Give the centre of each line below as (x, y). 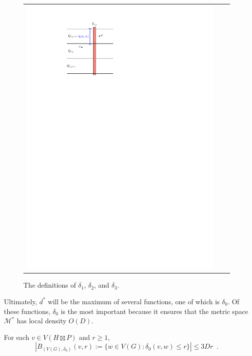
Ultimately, (21, 301)
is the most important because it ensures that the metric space (155, 311)
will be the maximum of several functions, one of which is (134, 301)
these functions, (27, 311)
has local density (42, 321)
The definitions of (50, 285)
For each (17, 337)
